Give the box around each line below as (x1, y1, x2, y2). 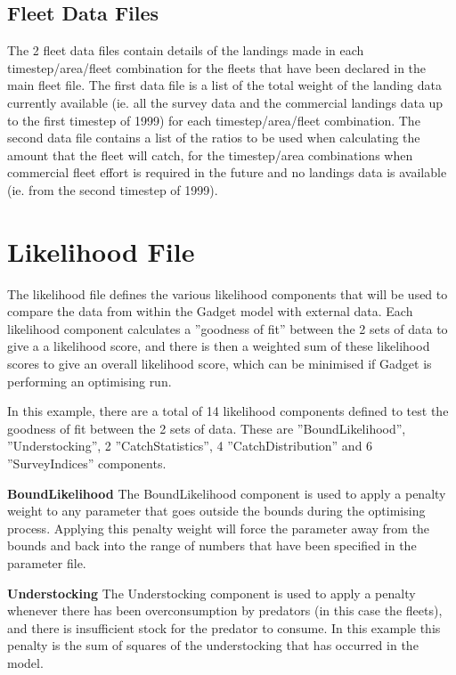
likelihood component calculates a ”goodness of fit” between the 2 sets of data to (7, 319, 448, 337)
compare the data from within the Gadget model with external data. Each (7, 302, 413, 321)
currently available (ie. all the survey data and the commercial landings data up (7, 93, 444, 111)
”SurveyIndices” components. (7, 454, 167, 473)
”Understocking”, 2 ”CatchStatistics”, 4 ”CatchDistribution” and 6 (7, 436, 373, 455)
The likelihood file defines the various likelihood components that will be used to (7, 284, 448, 303)
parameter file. (7, 553, 86, 572)
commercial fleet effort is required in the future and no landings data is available (7, 163, 447, 182)
